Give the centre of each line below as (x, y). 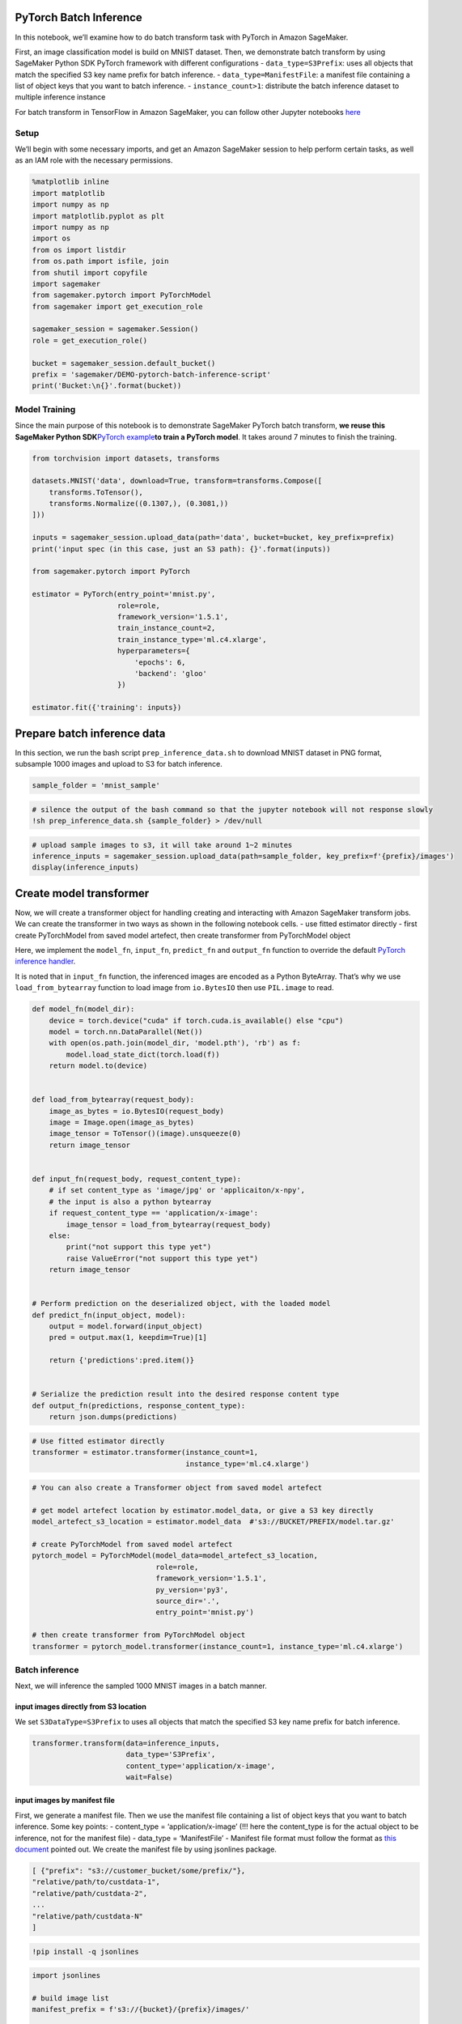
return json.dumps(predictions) (113, 1417)
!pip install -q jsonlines (85, 1952)
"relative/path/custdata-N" (87, 1916)
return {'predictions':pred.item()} (121, 1361)
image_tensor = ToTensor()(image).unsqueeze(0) (145, 1134)
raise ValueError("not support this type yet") (162, 1258)
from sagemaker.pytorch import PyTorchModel (122, 295)
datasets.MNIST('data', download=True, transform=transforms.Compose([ (177, 481)
